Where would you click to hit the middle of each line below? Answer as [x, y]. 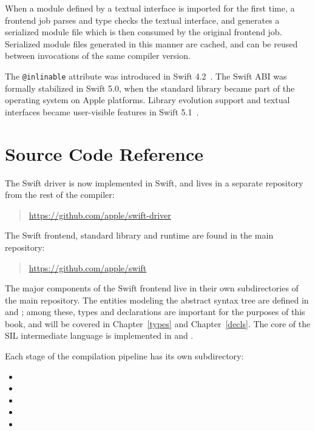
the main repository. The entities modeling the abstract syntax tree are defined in [157, 300]
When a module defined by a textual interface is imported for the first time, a [150, 8]
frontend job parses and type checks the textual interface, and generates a [142, 20]
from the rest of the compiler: [60, 195]
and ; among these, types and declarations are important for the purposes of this [155, 312]
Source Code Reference [104, 153]
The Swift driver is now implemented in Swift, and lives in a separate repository [154, 182]
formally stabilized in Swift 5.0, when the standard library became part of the [150, 88]
